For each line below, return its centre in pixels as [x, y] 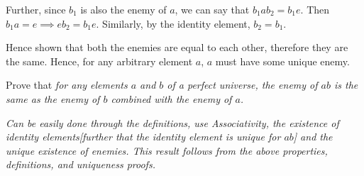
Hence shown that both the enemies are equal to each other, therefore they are [177, 47]
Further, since [36, 9]
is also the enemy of [123, 9]
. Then [315, 9]
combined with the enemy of [171, 98]
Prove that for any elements [67, 85]
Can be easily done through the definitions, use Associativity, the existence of [172, 122]
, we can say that [212, 9]
